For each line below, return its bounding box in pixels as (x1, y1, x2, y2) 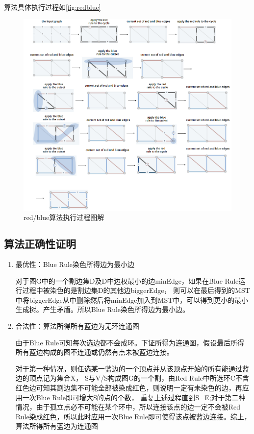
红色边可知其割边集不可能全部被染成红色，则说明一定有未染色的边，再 (15, 382, 242, 392)
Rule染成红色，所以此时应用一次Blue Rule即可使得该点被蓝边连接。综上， (15, 411, 251, 421)
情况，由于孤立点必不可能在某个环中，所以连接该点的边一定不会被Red (15, 402, 241, 412)
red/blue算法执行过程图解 (24, 212, 104, 222)
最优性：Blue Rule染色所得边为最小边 (15, 259, 135, 269)
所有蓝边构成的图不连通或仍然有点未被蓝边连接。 (15, 347, 174, 357)
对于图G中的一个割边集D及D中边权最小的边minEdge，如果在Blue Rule (15, 275, 239, 286)
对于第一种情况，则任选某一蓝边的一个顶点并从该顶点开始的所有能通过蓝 (15, 363, 249, 373)
